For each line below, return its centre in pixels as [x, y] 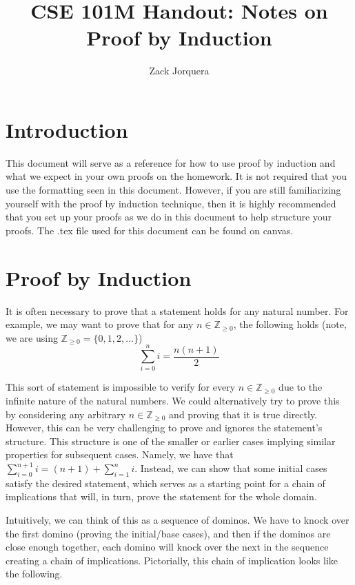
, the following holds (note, [290, 324]
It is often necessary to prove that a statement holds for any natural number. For [177, 310]
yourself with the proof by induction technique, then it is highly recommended [171, 203]
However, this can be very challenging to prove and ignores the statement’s [164, 428]
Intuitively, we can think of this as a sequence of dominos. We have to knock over [177, 519]
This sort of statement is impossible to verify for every [121, 387]
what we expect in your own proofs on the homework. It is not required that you [176, 176]
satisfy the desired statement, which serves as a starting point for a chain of [165, 483]
